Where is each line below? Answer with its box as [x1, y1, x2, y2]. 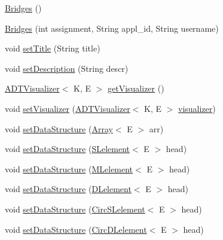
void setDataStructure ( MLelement [5, 162, 133, 175]
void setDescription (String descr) [5, 62, 129, 74]
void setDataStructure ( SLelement [5, 142, 130, 155]
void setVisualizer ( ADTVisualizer [5, 102, 130, 114]
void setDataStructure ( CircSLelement [5, 202, 145, 215]
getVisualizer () [108, 82, 164, 95]
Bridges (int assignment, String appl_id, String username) [5, 22, 219, 34]
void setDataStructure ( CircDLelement [5, 223, 147, 235]
